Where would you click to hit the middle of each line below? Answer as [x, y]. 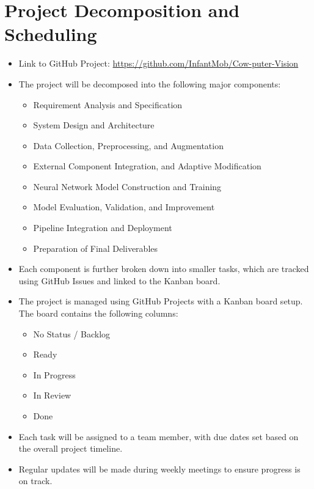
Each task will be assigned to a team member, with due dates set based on [159, 436]
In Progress [54, 374]
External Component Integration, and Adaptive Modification [147, 166]
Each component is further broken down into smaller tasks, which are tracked [164, 269]
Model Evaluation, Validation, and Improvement [124, 207]
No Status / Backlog [72, 333]
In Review [52, 395]
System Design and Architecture [94, 125]
